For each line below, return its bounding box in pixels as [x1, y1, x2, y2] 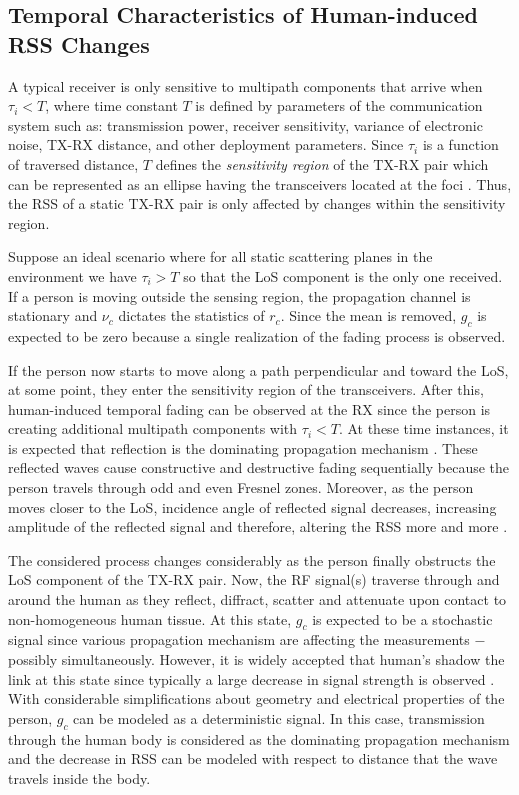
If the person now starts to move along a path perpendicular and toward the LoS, [8, 359, 509, 380]
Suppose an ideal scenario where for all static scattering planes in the [8, 246, 433, 267]
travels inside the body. [8, 767, 151, 788]
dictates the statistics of [118, 305, 265, 326]
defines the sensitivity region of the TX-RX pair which [155, 153, 489, 174]
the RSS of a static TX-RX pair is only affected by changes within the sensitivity [8, 193, 506, 214]
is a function [422, 134, 499, 155]
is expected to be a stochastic [312, 608, 493, 629]
